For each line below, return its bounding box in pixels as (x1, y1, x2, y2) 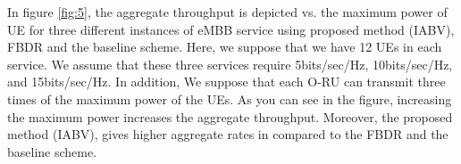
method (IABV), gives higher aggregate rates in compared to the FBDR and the (7, 125, 448, 143)
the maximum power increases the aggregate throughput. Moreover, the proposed (7, 107, 453, 126)
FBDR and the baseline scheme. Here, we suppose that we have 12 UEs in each (7, 37, 442, 56)
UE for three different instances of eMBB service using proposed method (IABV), (7, 20, 455, 38)
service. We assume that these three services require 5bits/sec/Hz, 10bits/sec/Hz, (7, 54, 453, 73)
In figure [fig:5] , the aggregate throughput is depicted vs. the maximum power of (7, 3, 448, 20)
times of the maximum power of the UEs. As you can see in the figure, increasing (7, 89, 452, 108)
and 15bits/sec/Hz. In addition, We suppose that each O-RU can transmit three (7, 72, 446, 91)
